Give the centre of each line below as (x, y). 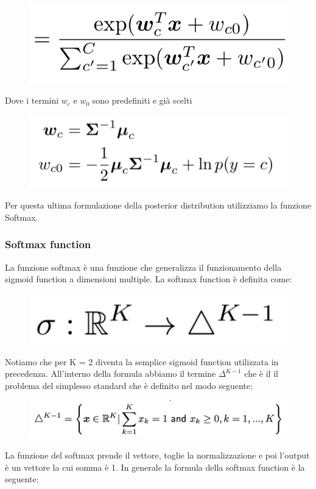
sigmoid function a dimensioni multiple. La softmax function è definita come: (149, 279)
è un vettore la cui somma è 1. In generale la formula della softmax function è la (155, 467)
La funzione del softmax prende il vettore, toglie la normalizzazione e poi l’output (157, 455)
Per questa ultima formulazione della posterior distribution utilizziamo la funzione (158, 205)
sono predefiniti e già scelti (142, 100)
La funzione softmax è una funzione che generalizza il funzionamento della (143, 267)
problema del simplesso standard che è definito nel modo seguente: (129, 385)
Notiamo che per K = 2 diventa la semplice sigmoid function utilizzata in (142, 361)
